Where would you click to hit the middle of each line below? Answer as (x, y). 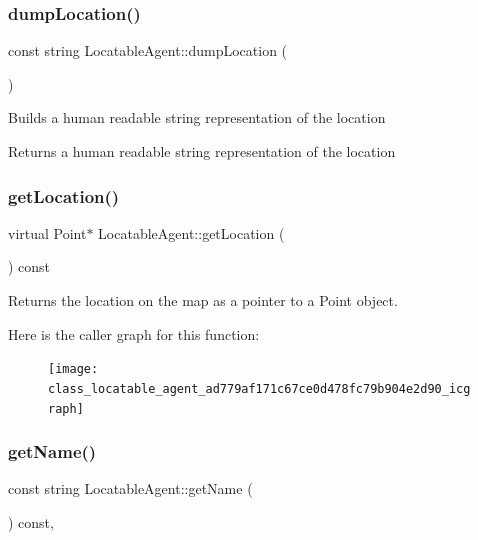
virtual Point (47, 232)
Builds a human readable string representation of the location (197, 117)
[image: (73, 369)
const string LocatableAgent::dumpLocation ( (148, 50)
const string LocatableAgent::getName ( (130, 488)
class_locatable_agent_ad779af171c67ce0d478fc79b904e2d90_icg (259, 388)
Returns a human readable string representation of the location (202, 151)
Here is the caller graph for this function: (134, 333)
